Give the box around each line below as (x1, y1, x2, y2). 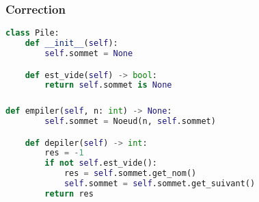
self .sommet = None (44, 48, 133, 58)
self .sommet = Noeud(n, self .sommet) (44, 116, 216, 127)
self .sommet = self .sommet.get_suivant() (64, 179, 256, 189)
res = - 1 (44, 148, 84, 158)
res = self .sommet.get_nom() (64, 168, 197, 179)
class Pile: (5, 28, 59, 38)
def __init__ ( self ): (25, 38, 118, 49)
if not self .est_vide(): (44, 158, 157, 168)
